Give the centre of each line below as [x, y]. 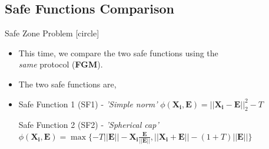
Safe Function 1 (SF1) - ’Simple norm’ [88, 104]
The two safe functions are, [67, 84]
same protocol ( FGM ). [61, 64]
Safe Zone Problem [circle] [52, 33]
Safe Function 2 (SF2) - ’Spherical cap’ [89, 125]
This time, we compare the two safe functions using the [118, 53]
